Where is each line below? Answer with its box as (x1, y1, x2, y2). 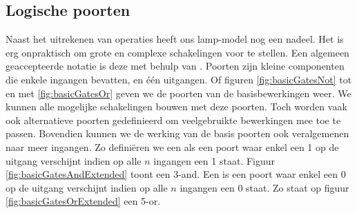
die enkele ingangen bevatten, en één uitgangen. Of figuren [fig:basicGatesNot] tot (6, 72, 352, 86)
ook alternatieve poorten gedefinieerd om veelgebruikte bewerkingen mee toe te (6, 112, 341, 127)
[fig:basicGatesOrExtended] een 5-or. (6, 194, 161, 208)
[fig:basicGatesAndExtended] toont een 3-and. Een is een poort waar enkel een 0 (6, 167, 346, 181)
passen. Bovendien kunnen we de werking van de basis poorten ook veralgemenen (6, 126, 349, 141)
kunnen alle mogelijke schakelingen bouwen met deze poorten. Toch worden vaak (6, 99, 347, 114)
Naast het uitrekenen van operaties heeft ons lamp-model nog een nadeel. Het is (6, 32, 344, 46)
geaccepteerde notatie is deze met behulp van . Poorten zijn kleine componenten (6, 59, 345, 73)
